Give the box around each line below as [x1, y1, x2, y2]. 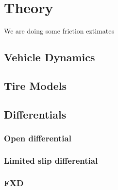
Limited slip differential [4, 154, 98, 166]
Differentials [4, 106, 67, 121]
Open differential [4, 132, 71, 144]
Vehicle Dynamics [4, 50, 95, 65]
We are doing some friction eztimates [4, 26, 114, 36]
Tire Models [4, 78, 67, 93]
